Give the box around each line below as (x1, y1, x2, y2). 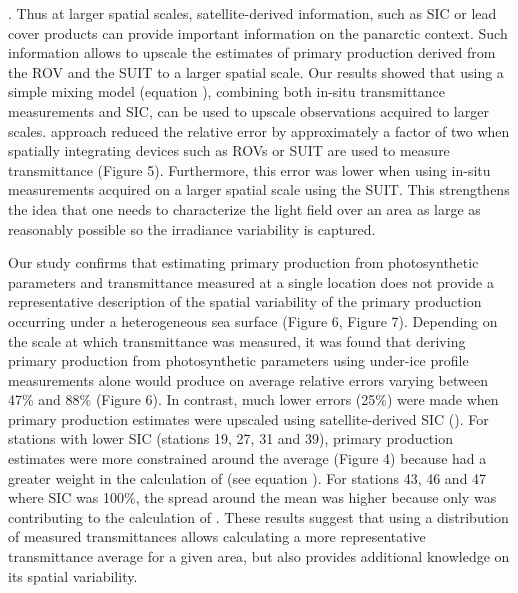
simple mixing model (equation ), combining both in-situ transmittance (8, 81, 446, 102)
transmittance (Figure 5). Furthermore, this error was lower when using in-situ (8, 159, 491, 180)
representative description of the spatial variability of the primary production (8, 291, 482, 312)
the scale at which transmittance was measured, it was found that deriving (8, 330, 466, 351)
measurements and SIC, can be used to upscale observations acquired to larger (8, 100, 489, 121)
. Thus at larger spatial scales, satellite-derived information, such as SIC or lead (8, 3, 497, 23)
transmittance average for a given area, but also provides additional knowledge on (8, 546, 510, 567)
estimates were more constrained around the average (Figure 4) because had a (8, 448, 487, 469)
